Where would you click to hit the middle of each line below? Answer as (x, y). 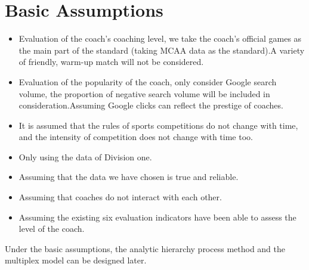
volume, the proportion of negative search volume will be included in (144, 93)
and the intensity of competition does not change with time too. (136, 137)
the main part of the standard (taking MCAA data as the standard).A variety (162, 50)
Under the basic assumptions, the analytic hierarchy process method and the (145, 248)
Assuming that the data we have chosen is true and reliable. (129, 177)
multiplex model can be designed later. (76, 260)
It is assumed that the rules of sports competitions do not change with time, (158, 125)
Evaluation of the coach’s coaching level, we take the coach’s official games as (160, 38)
